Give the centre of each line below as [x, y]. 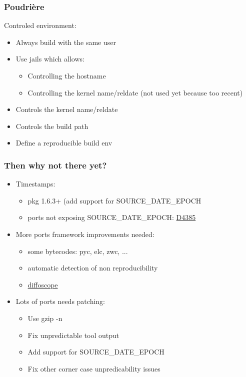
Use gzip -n [45, 318]
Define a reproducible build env [64, 143]
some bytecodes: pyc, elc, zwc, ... [78, 251]
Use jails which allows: [50, 59]
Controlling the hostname [67, 75]
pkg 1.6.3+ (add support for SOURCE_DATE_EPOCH [114, 200]
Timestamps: [35, 184]
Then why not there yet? [55, 165]
